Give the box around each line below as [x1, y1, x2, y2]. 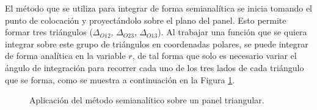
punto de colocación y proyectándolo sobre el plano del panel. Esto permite [5, 13, 286, 26]
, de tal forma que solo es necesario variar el [132, 49, 297, 62]
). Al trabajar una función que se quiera [158, 26, 307, 38]
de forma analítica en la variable [5, 49, 126, 62]
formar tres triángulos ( [5, 26, 93, 38]
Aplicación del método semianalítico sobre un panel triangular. [29, 94, 264, 106]
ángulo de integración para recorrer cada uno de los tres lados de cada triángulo [5, 61, 304, 74]
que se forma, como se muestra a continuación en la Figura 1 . [5, 73, 235, 86]
